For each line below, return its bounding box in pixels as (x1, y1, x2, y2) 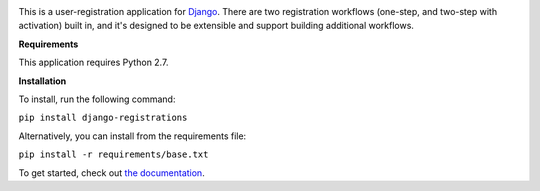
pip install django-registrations (18, 112, 188, 124)
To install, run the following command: (18, 93, 176, 105)
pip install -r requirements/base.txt (18, 149, 209, 160)
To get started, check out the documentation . (18, 166, 205, 179)
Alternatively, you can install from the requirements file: (18, 130, 247, 142)
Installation (18, 75, 67, 87)
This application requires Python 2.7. (18, 56, 169, 69)
